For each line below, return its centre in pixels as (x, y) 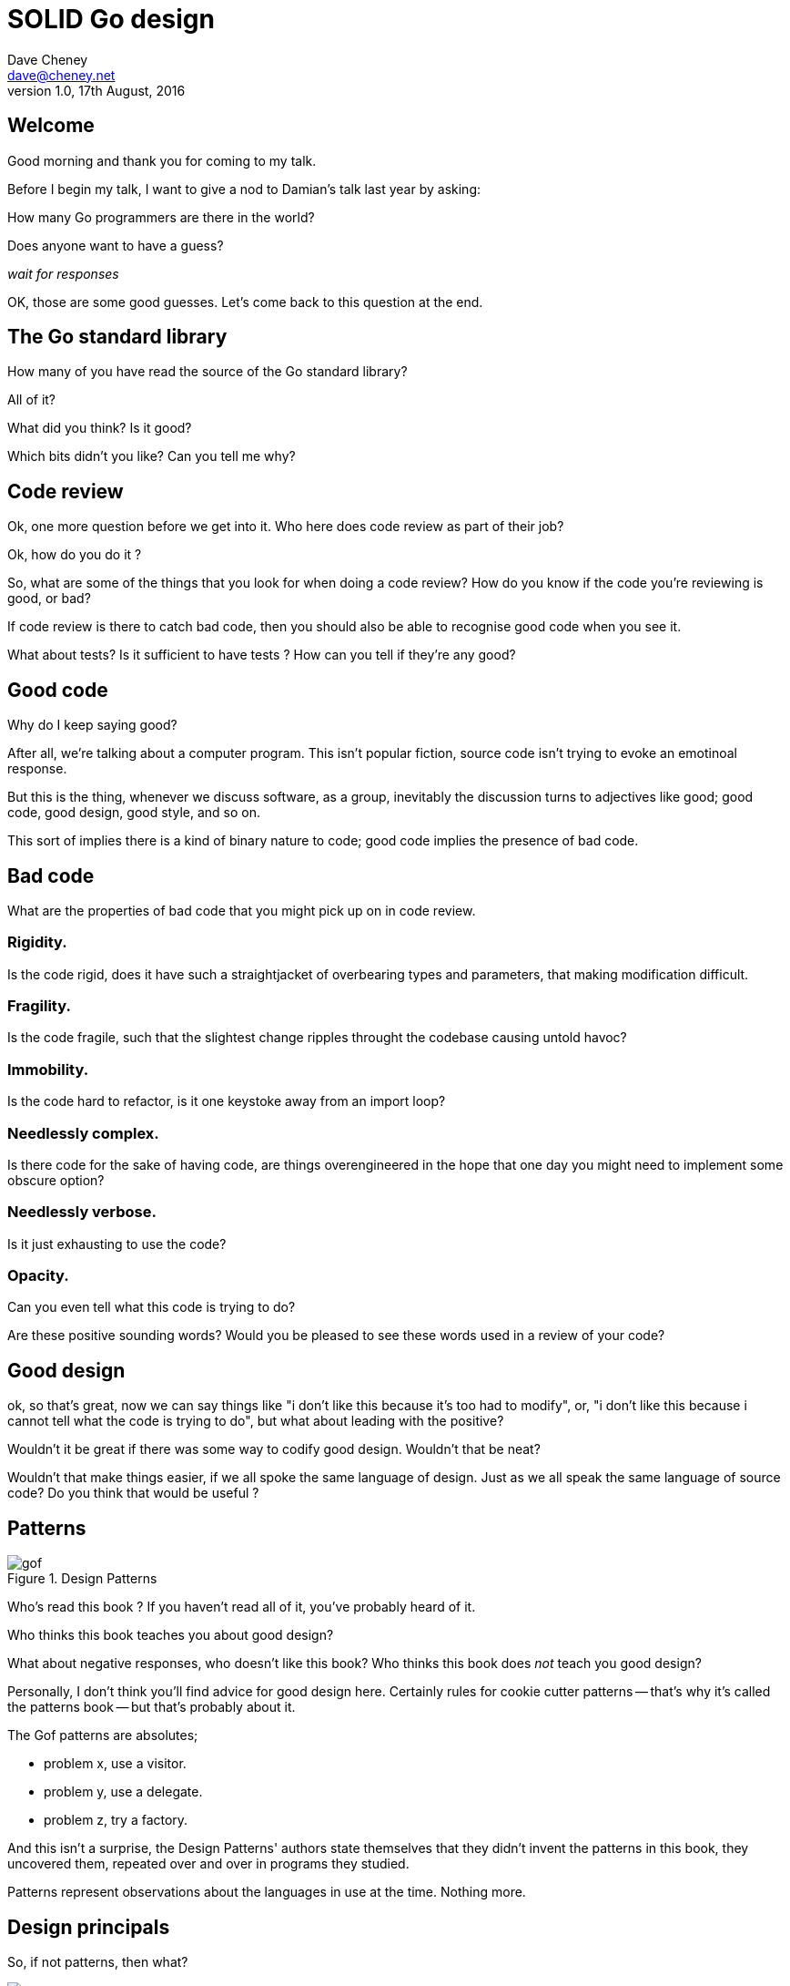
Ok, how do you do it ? (75, 555)
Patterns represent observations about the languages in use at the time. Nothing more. (267, 1892)
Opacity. (38, 1276)
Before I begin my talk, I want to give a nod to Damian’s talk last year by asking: (244, 189)
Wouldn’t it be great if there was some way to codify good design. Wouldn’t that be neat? (274, 1449)
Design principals (89, 1927)
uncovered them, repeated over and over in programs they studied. (208, 1864)
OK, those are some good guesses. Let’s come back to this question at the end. (245, 302)
